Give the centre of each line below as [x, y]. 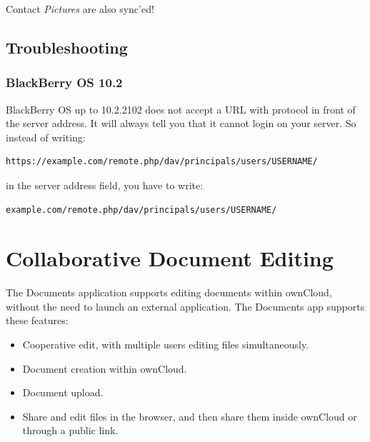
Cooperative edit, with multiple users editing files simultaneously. [166, 345]
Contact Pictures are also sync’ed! [80, 9]
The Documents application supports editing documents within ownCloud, [169, 292]
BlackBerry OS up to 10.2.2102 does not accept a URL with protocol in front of [181, 109]
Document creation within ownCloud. [105, 368]
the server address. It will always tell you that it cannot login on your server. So [181, 123]
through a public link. [70, 430]
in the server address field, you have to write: [105, 185]
